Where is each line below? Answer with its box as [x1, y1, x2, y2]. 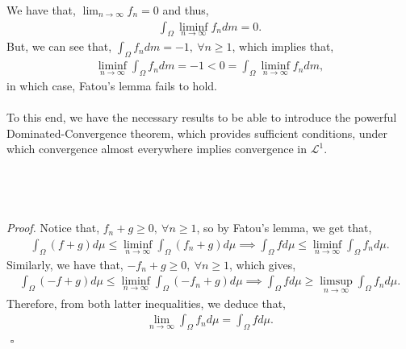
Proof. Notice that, [6, 219, 100, 236]
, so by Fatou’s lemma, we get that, [196, 219, 372, 236]
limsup [320, 276, 353, 288]
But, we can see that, [6, 38, 112, 55]
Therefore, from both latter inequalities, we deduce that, [6, 294, 286, 311]
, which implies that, [232, 38, 334, 55]
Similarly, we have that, [6, 256, 123, 272]
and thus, [162, 2, 209, 18]
